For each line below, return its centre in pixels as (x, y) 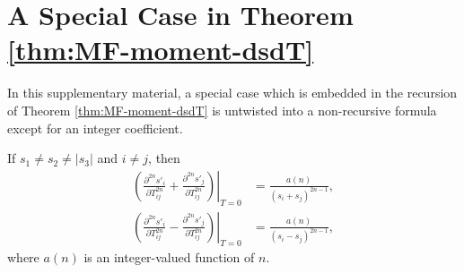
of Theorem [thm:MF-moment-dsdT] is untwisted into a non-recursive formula (222, 110)
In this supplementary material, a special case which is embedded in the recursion (232, 93)
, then (164, 158)
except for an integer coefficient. (95, 128)
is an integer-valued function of (169, 257)
